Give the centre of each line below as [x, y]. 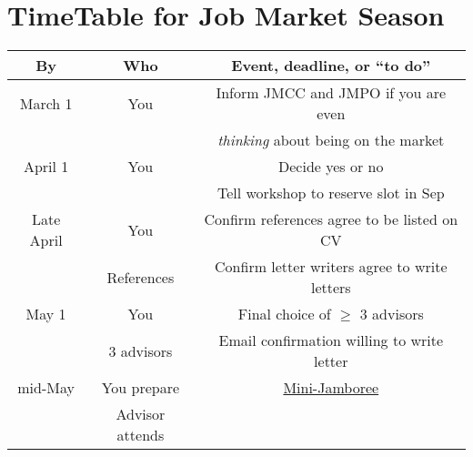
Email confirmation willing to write [331, 340]
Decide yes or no [331, 167]
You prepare [141, 388]
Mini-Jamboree [331, 388]
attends [141, 435]
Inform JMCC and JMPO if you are [331, 93]
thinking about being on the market [331, 140]
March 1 [46, 103]
